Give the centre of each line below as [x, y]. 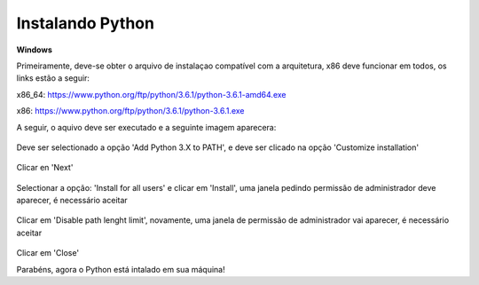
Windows [34, 50]
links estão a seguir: [53, 78]
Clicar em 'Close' [48, 253]
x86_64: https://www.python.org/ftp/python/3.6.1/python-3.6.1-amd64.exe [151, 94]
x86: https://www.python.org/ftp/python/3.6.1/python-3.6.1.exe [130, 111]
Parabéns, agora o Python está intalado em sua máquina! [121, 269]
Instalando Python [86, 23]
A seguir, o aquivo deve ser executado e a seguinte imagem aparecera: [146, 127]
